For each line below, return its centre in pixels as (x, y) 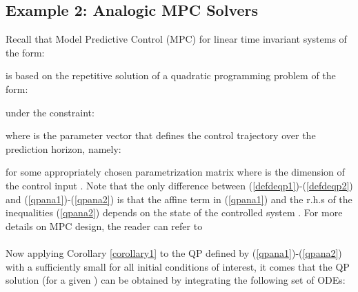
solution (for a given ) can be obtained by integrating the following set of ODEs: (176, 280)
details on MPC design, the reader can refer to (104, 226)
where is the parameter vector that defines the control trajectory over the (161, 135)
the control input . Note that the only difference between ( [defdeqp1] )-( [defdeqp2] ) (179, 185)
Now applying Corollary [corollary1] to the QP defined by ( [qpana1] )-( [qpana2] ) (174, 252)
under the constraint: (50, 112)
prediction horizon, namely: (63, 148)
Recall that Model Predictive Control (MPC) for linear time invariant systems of (176, 39)
